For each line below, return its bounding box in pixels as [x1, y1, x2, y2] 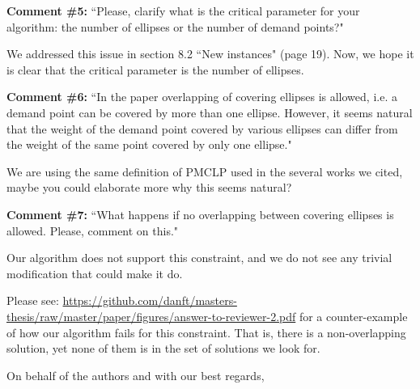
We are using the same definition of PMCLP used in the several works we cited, [6, 163, 403, 180]
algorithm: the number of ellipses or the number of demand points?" [6, 18, 344, 35]
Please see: [6, 292, 59, 309]
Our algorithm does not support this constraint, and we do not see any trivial [6, 249, 392, 266]
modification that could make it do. [6, 264, 183, 281]
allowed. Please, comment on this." [6, 222, 179, 239]
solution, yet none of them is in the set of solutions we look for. [6, 340, 320, 357]
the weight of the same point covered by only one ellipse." [6, 136, 292, 153]
